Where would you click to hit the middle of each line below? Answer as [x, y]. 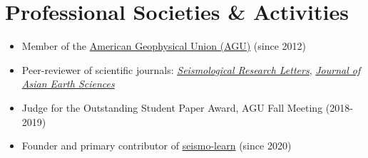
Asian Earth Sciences [68, 84]
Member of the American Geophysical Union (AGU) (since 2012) [164, 46]
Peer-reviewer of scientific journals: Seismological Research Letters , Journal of [191, 69]
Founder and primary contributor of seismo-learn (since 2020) [157, 146]
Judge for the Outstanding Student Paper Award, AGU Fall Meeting [172, 107]
